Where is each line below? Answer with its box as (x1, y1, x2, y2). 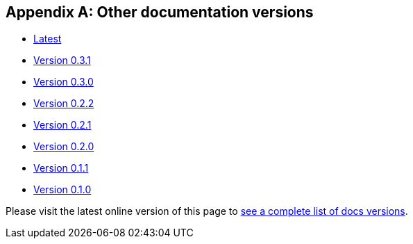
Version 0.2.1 (33, 119, 92, 131)
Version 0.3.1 (33, 54, 91, 67)
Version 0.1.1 (33, 162, 89, 174)
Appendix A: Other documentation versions (6, 3, 314, 21)
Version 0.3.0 (33, 76, 94, 88)
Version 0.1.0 (33, 184, 92, 196)
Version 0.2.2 (33, 97, 94, 110)
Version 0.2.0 (33, 140, 94, 153)
